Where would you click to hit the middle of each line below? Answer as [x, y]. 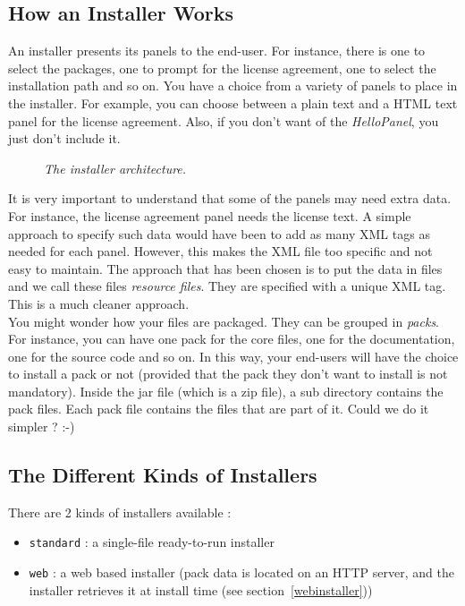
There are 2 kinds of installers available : [120, 512]
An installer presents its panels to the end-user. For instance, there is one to [217, 51]
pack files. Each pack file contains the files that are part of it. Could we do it [219, 409]
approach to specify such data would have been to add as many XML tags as [219, 233]
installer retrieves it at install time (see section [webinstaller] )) [201, 589]
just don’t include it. [64, 138]
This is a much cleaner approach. [99, 303]
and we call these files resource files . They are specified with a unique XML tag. [227, 286]
